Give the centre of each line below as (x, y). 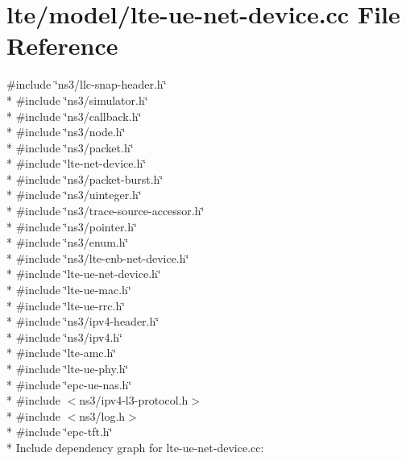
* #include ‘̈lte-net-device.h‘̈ (77, 163)
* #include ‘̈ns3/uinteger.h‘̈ (74, 195)
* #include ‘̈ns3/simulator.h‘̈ (77, 100)
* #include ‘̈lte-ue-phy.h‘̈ (68, 368)
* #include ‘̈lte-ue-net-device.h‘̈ (84, 274)
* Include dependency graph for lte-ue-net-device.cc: (135, 447)
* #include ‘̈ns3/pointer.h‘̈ (72, 226)
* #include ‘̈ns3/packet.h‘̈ (70, 147)
